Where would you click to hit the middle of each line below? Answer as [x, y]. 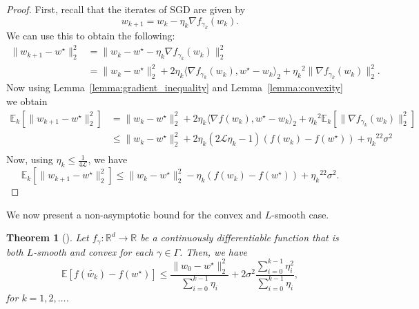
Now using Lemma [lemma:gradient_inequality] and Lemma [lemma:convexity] [175, 87]
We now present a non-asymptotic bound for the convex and [134, 214]
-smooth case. [300, 214]
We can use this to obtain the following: [91, 35]
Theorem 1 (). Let [48, 237]
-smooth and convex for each [94, 251]
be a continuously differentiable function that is [240, 237]
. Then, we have [214, 251]
